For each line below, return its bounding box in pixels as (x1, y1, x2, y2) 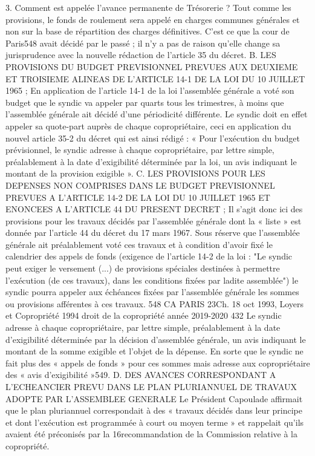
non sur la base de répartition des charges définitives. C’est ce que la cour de (5, 25, 290, 37)
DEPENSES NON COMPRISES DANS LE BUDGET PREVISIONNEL (5, 178, 275, 191)
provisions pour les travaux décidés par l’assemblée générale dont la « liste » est (5, 214, 302, 227)
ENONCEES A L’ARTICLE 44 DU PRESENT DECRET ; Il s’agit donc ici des (5, 203, 303, 215)
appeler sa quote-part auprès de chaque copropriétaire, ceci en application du (5, 119, 291, 132)
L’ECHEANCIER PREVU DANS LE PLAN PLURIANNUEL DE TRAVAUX (5, 380, 297, 392)
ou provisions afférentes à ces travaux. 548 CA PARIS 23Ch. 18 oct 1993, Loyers (5, 297, 304, 310)
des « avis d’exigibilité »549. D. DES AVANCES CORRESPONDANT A (5, 368, 276, 381)
